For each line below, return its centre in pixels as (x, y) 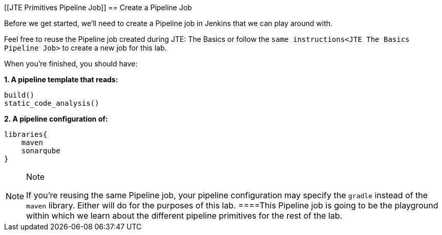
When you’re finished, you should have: (71, 64)
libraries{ (26, 134)
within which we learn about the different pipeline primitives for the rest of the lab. (184, 216)
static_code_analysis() (52, 103)
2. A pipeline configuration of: (56, 119)
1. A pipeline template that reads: (61, 79)
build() (19, 95)
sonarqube (41, 151)
